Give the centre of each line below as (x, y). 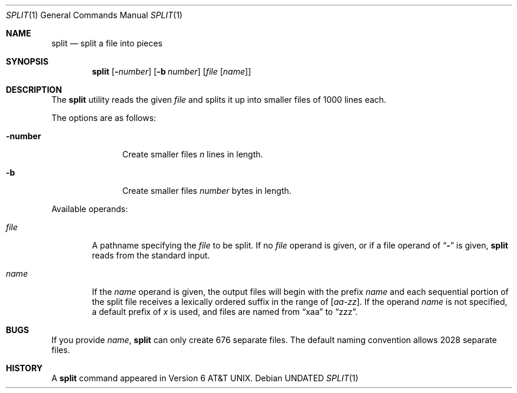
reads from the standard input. (151, 255)
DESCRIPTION (34, 90)
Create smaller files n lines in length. (193, 154)
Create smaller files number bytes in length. (207, 191)
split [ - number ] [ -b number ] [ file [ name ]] (172, 71)
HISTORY (24, 368)
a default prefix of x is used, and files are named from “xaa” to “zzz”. (225, 312)
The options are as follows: (104, 118)
